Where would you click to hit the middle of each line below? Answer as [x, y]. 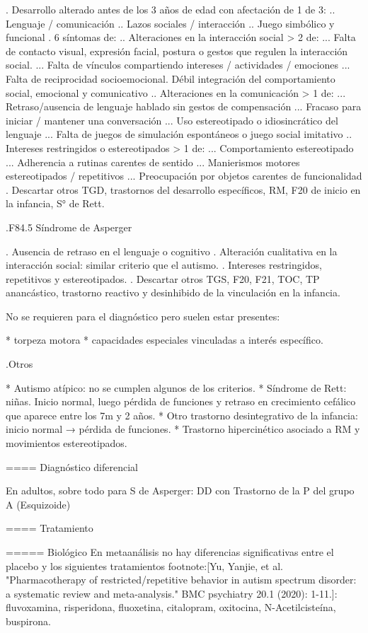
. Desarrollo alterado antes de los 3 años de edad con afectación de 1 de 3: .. [171, 9]
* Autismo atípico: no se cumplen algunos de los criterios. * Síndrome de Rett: [176, 387]
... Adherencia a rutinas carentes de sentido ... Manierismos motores [153, 162]
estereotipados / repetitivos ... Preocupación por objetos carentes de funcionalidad [184, 176]
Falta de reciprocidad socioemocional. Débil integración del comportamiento [171, 78]
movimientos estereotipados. [67, 443]
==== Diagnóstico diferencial [72, 466]
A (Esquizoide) [38, 504]
